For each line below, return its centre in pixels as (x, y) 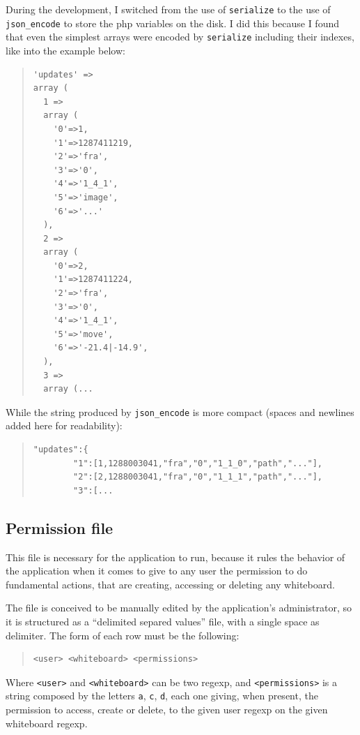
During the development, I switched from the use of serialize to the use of (168, 9)
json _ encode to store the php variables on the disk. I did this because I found (173, 23)
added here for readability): (64, 425)
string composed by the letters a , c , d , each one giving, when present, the (162, 696)
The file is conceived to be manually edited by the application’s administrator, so (179, 608)
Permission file (60, 527)
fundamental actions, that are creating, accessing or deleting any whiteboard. (170, 584)
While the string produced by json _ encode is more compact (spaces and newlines (180, 411)
